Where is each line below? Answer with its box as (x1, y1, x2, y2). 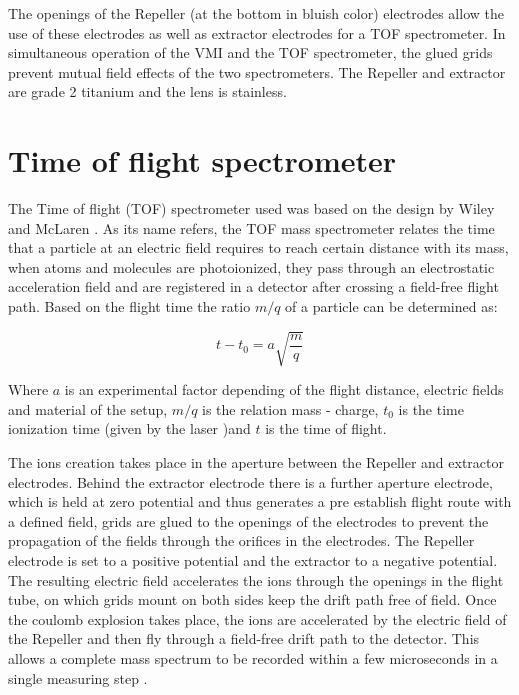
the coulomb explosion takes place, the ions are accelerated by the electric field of (8, 608, 507, 629)
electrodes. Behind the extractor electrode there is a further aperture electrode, (8, 471, 493, 492)
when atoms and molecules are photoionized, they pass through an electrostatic (8, 256, 495, 277)
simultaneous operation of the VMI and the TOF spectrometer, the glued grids (8, 42, 493, 63)
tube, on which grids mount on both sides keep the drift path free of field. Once (8, 589, 497, 610)
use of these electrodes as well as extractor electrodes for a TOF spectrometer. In (8, 22, 506, 43)
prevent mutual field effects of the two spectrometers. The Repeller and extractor (8, 61, 506, 82)
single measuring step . (8, 667, 148, 688)
